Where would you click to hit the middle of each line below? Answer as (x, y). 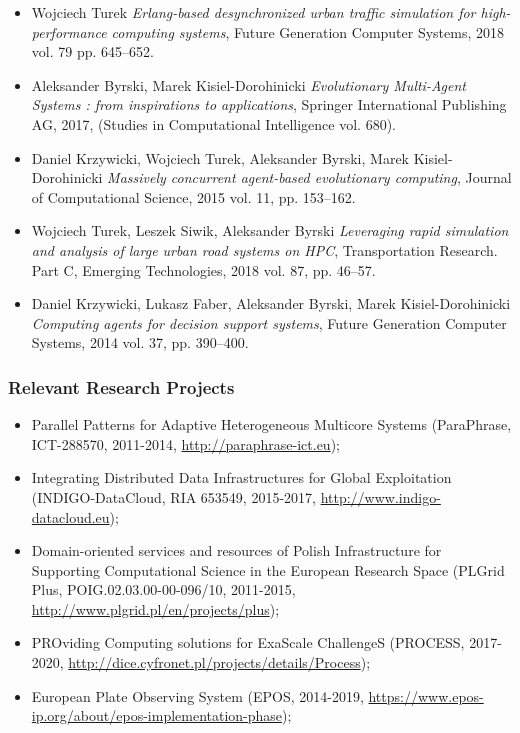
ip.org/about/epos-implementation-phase (157, 715)
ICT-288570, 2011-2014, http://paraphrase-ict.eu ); (185, 443)
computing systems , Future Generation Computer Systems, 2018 (308, 31)
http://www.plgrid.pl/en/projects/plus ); (155, 608)
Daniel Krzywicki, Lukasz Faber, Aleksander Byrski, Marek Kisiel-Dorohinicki (271, 303)
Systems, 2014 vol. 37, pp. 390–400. (140, 342)
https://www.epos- (426, 695)
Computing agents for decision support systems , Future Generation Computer (269, 322)
